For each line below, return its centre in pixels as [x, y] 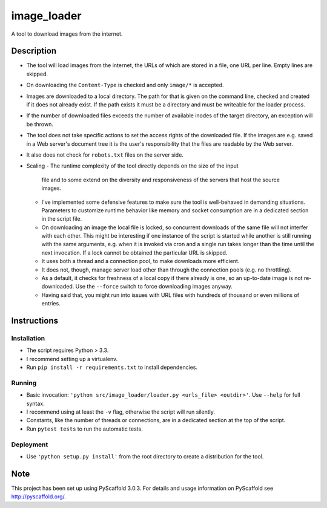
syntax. [35, 403]
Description [34, 51]
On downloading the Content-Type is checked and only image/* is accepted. [125, 85]
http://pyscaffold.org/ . [39, 497]
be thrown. [40, 124]
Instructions [35, 321]
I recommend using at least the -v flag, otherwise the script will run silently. [121, 412]
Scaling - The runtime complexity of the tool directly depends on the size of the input [132, 166]
